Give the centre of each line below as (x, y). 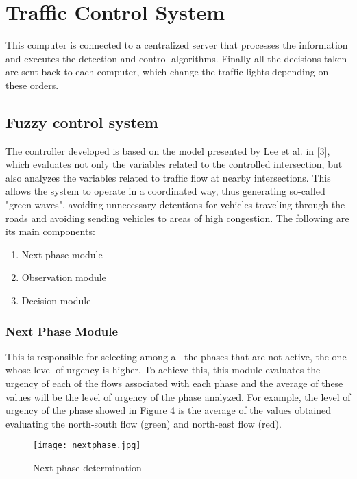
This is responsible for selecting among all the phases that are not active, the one (176, 356)
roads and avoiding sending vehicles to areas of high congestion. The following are (177, 218)
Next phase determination (87, 468)
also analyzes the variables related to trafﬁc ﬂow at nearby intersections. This (168, 177)
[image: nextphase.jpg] (87, 446)
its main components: (50, 231)
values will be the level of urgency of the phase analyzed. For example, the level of (178, 396)
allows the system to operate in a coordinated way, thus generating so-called (165, 191)
